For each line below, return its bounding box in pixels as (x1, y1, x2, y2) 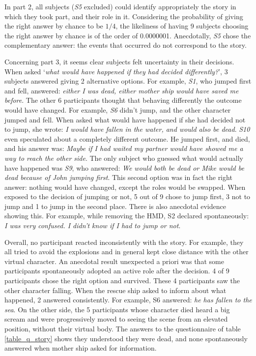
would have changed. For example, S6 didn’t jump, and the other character (4, 104, 231, 115)
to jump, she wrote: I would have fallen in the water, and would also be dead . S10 (4, 124, 250, 134)
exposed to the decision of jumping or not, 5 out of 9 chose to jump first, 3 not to (4, 191, 251, 202)
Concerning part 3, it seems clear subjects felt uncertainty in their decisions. (4, 56, 234, 66)
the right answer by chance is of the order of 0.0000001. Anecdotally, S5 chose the (4, 30, 251, 40)
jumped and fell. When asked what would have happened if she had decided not (4, 114, 246, 124)
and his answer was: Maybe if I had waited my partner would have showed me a (4, 143, 243, 153)
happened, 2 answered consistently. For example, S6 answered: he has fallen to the (4, 295, 252, 305)
